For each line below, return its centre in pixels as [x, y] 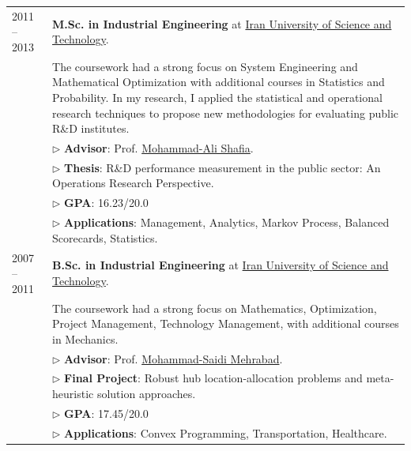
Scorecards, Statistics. [105, 237]
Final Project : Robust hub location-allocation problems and [213, 378]
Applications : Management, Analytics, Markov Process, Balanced [227, 222]
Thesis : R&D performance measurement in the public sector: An [222, 167]
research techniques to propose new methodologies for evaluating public [225, 113]
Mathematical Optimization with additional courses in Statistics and [219, 82]
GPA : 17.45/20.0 [106, 413]
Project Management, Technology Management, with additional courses [226, 323]
